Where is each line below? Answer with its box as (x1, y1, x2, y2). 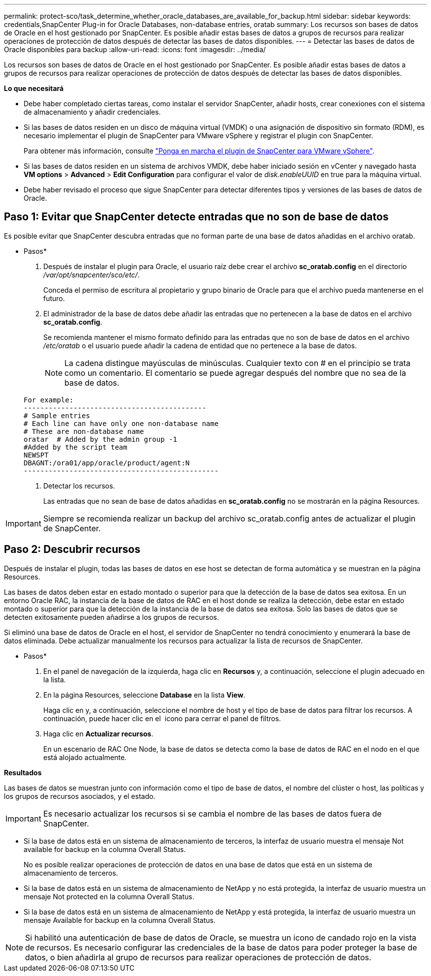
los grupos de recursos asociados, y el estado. (4, 792, 155, 800)
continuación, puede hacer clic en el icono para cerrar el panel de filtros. (43, 714, 281, 723)
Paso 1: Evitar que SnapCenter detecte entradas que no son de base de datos (4, 211, 389, 223)
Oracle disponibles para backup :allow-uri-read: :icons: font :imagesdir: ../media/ (4, 45, 266, 54)
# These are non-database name (24, 427, 144, 435)
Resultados (4, 768, 42, 777)
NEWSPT (24, 451, 49, 459)
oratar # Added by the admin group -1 (24, 435, 177, 443)
